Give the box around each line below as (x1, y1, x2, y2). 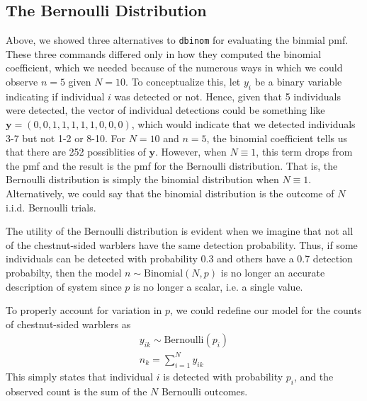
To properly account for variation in (6, 303, 162, 318)
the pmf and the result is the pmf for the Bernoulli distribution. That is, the (6, 158, 338, 173)
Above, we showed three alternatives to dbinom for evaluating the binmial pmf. (6, 33, 349, 47)
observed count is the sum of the (6, 383, 147, 398)
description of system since (6, 279, 122, 294)
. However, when (155, 144, 227, 159)
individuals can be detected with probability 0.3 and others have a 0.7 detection (6, 251, 353, 266)
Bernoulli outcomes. (161, 383, 248, 398)
